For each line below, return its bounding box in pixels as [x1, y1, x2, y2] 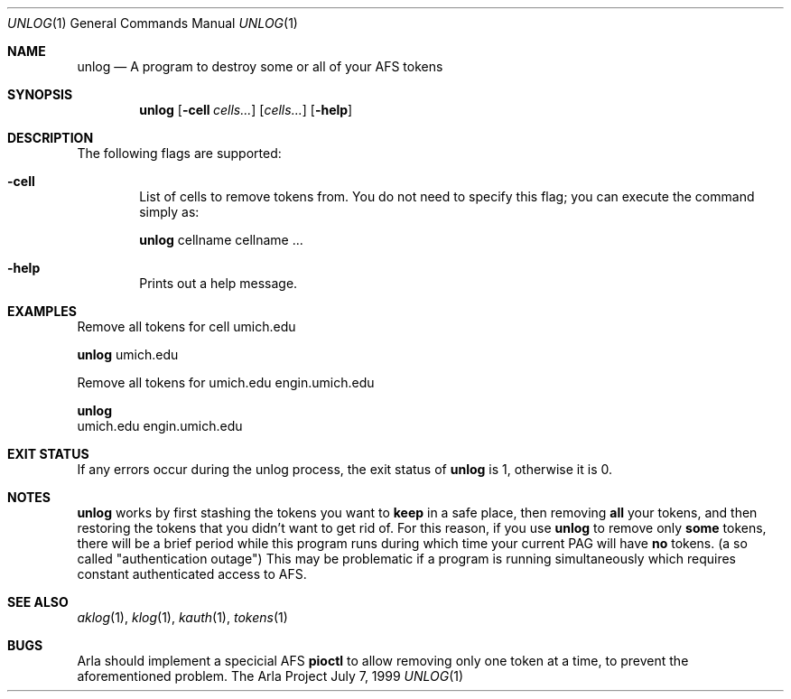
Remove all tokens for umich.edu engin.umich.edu [77, 375, 375, 390]
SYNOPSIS [7, 87, 73, 102]
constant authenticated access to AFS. [77, 566, 307, 582]
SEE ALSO [7, 594, 69, 610]
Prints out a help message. [139, 275, 298, 291]
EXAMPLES [7, 303, 77, 319]
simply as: [139, 204, 200, 219]
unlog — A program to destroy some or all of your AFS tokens [77, 59, 443, 74]
